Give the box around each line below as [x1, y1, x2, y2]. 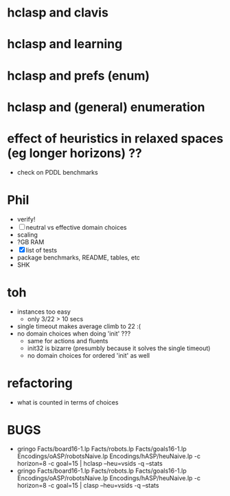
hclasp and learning [7, 36, 123, 52]
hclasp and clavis [7, 5, 108, 21]
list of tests [25, 246, 57, 254]
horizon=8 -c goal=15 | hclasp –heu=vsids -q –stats [16, 460, 163, 468]
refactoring [7, 375, 73, 391]
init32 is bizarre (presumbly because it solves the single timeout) [27, 344, 211, 352]
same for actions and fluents [27, 336, 108, 345]
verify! [16, 215, 36, 223]
